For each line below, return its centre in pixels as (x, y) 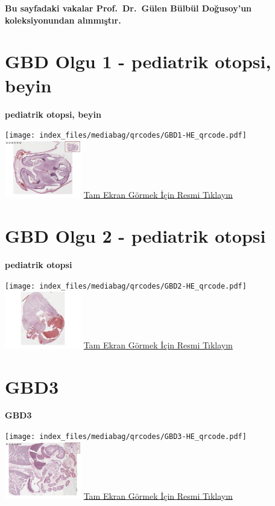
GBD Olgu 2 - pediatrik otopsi (135, 236)
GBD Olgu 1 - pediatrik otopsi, (138, 61)
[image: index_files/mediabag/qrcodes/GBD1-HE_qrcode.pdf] (126, 136)
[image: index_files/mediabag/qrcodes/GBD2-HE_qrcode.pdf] (126, 286)
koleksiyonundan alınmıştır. (63, 20)
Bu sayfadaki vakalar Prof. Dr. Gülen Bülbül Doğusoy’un (128, 8)
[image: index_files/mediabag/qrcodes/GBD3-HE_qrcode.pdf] (126, 437)
